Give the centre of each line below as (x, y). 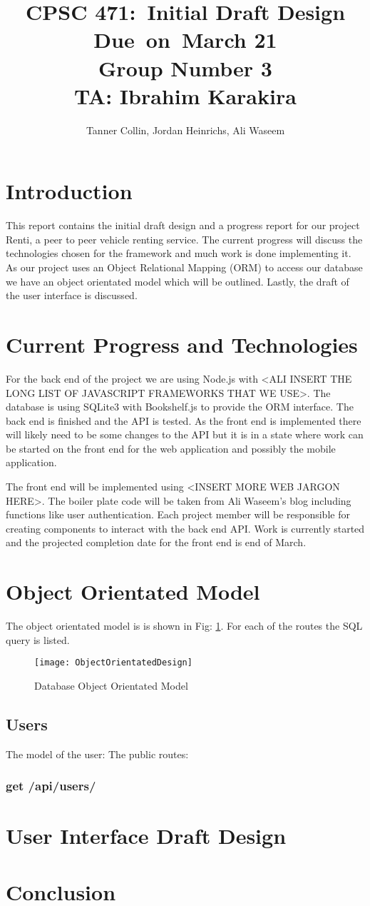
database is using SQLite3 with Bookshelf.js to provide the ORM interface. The (180, 407)
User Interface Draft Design (146, 836)
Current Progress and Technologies (182, 344)
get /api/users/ (51, 786)
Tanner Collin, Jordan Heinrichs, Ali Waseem (185, 130)
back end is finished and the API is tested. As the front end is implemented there (184, 420)
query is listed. (38, 639)
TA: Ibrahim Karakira (185, 95)
